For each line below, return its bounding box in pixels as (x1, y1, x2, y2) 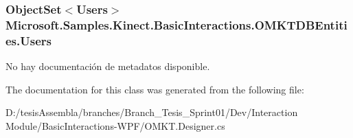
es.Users (5, 32, 52, 49)
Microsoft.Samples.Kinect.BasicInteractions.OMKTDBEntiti (5, 16, 348, 33)
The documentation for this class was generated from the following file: (5, 82, 304, 96)
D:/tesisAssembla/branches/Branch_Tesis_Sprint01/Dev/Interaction (5, 105, 298, 119)
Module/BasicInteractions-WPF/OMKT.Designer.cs (5, 118, 225, 133)
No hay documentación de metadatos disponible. (5, 59, 210, 73)
